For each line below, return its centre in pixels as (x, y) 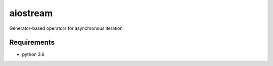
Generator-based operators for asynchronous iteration (66, 28)
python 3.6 (33, 54)
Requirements (32, 43)
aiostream (31, 13)
